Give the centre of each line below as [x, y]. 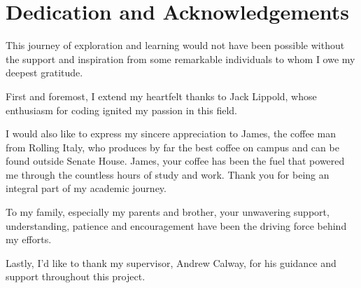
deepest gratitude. [44, 73]
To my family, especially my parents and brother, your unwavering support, [168, 212]
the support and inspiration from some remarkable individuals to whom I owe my [180, 59]
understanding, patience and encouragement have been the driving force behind [176, 225]
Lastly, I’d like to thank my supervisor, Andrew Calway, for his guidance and [171, 262]
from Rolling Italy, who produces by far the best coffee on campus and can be [172, 147]
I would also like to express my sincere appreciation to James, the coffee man [171, 133]
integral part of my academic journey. [86, 188]
